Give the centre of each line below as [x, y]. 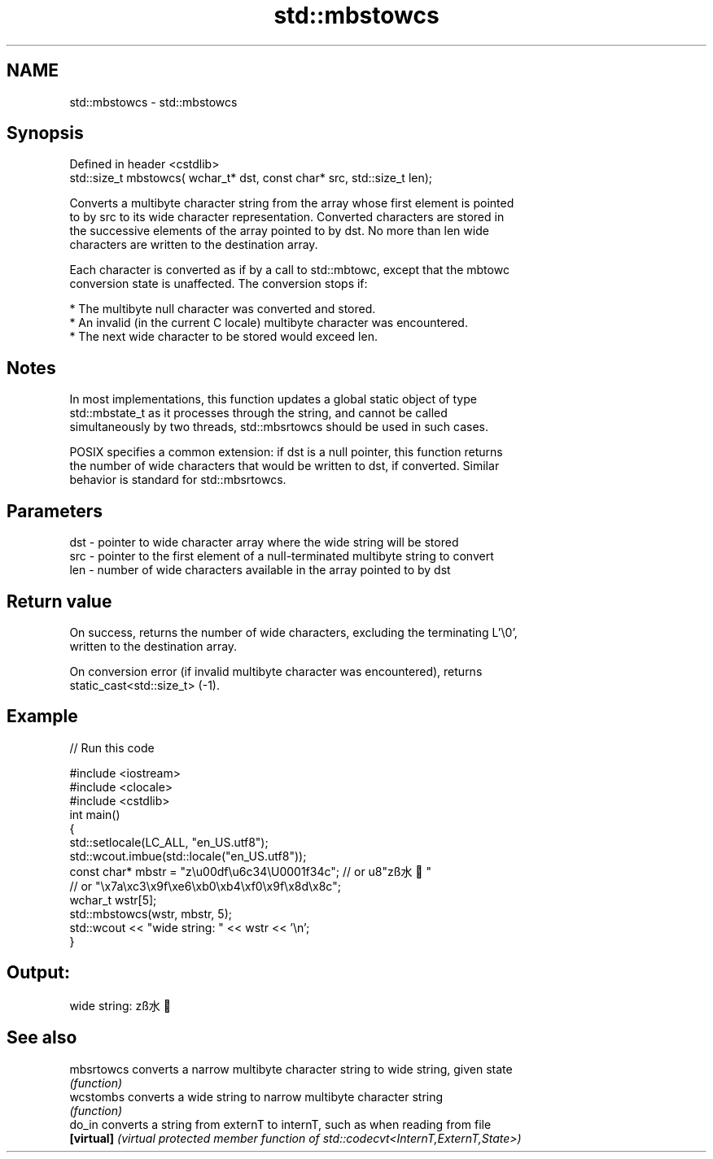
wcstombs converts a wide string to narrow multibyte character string [256, 1096]
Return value [59, 601]
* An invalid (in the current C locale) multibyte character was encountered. [269, 323]
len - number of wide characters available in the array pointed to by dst [260, 570]
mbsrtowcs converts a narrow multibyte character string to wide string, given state [291, 1069]
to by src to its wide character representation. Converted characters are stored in [287, 217]
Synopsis [45, 133]
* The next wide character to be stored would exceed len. [223, 337]
